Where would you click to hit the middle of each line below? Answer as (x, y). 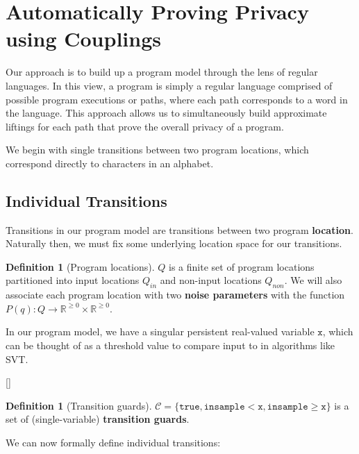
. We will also (313, 280)
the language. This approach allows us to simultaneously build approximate (166, 113)
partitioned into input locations (73, 280)
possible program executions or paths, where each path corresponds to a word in (177, 99)
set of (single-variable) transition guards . (98, 419)
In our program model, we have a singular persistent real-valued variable (160, 331)
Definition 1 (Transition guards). (79, 405)
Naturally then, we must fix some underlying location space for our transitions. (174, 243)
